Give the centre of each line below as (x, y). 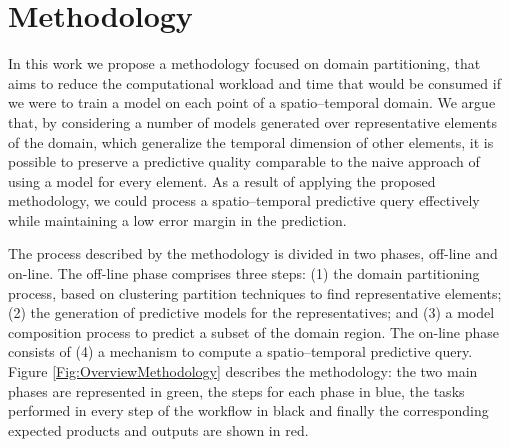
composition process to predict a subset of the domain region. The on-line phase (253, 331)
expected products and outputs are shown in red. (158, 429)
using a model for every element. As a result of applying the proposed (222, 180)
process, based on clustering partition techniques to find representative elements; (255, 292)
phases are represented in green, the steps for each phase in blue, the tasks (236, 390)
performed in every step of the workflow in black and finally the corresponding (248, 410)
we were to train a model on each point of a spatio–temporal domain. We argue (252, 102)
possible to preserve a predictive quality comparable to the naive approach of (244, 161)
